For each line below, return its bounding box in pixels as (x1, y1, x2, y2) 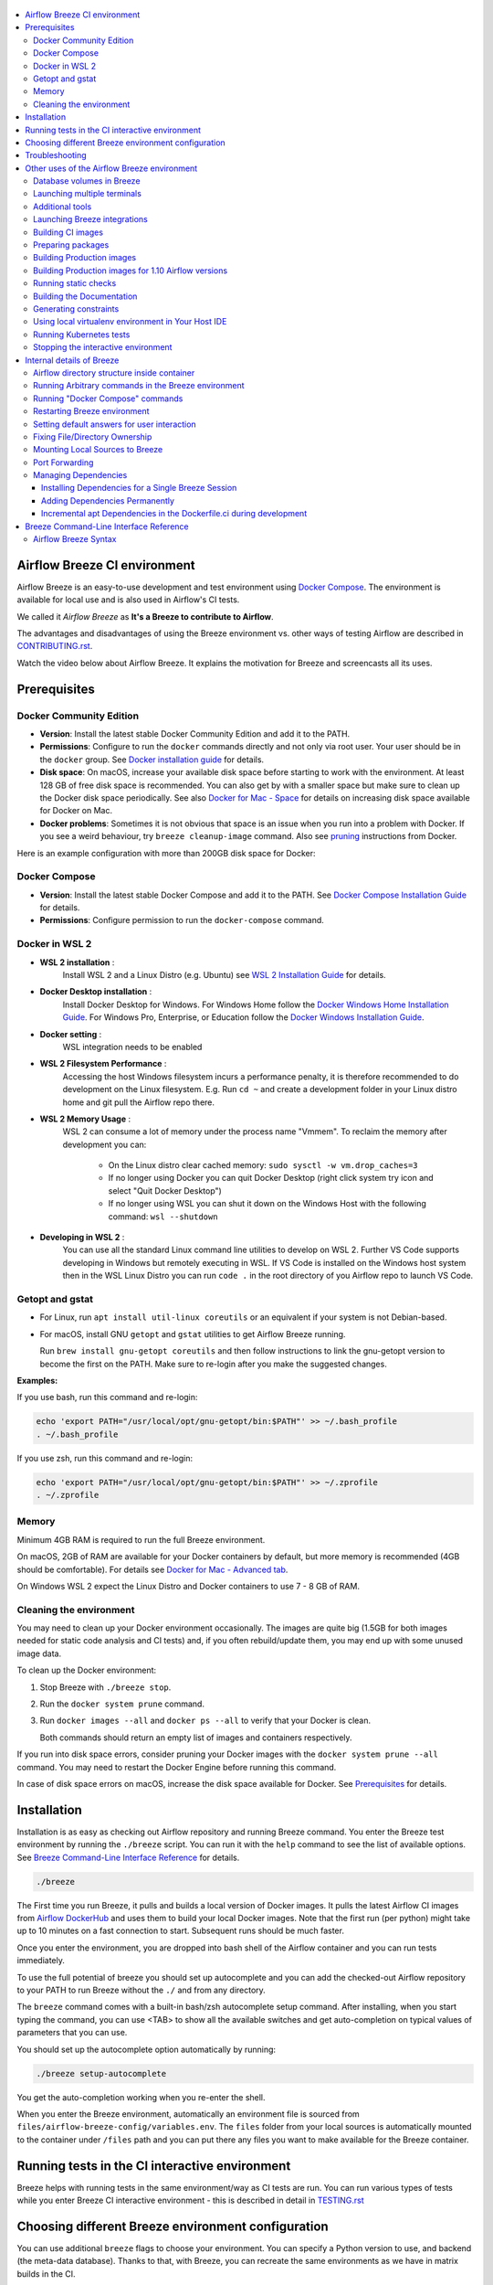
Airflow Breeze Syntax (33, 534, 117, 545)
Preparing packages (33, 239, 110, 250)
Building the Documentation (33, 291, 138, 302)
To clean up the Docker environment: (16, 1664, 157, 1676)
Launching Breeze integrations (33, 214, 148, 225)
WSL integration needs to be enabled (62, 1041, 203, 1052)
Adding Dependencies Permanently (41, 494, 175, 506)
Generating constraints (33, 303, 120, 314)
